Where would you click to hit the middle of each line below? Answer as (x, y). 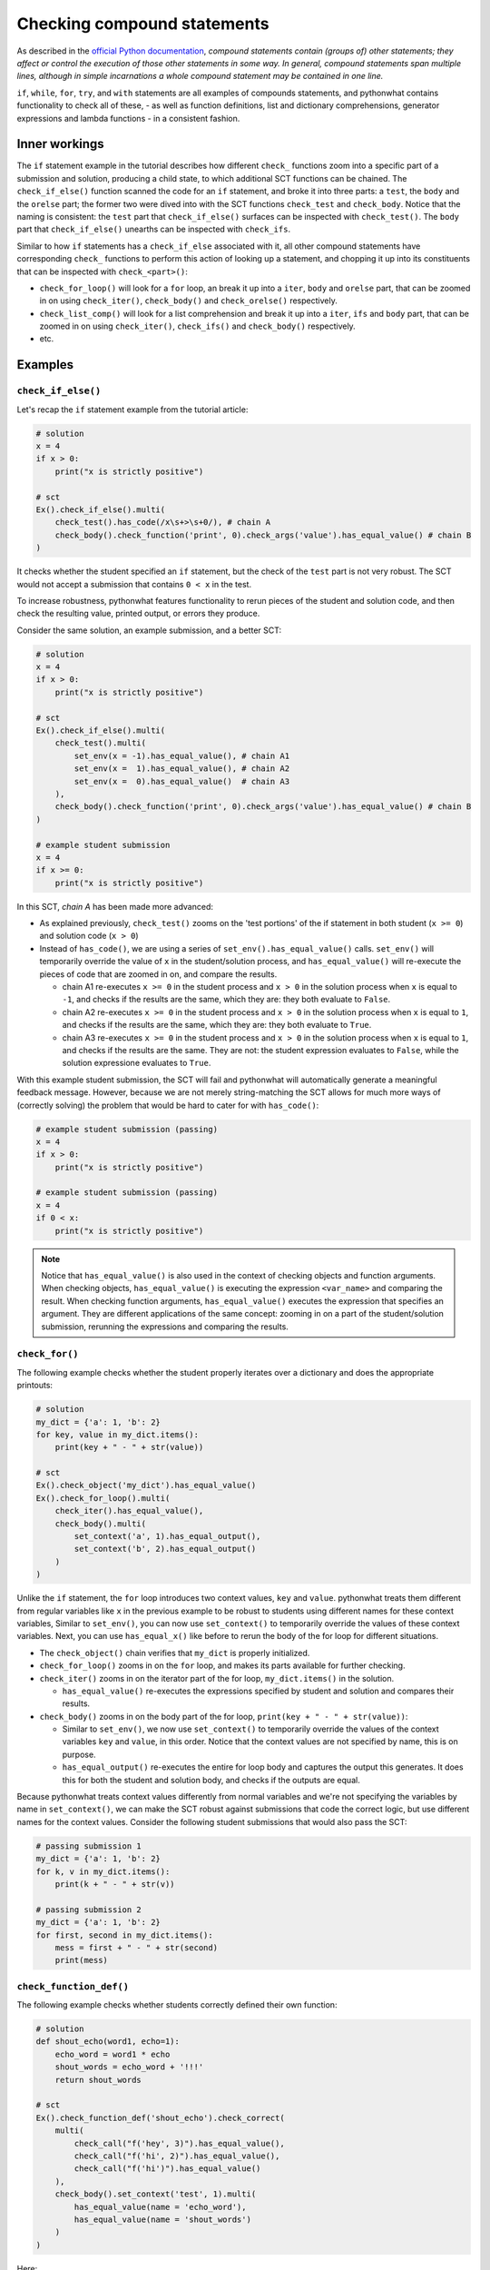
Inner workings (60, 144)
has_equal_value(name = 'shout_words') (162, 2219)
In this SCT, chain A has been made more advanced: (115, 906)
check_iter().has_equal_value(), (129, 1511)
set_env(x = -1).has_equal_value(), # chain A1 (182, 755)
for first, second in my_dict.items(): (124, 1935)
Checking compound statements (143, 24)
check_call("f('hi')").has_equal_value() (167, 2169)
